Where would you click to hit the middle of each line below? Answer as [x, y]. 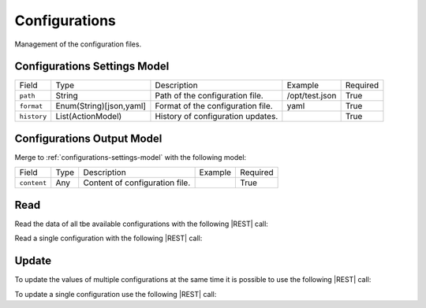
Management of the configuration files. [78, 44]
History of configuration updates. [217, 117]
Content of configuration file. [137, 183]
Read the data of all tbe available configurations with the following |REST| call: [141, 224]
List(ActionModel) [89, 117]
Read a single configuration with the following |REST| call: [108, 238]
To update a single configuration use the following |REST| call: [116, 294]
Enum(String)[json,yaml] [101, 106]
